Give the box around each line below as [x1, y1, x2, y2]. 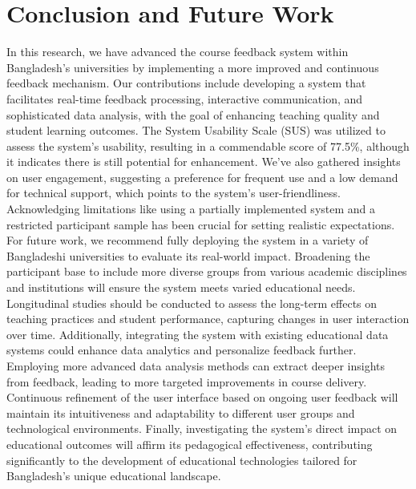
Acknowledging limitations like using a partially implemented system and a [6, 200, 376, 217]
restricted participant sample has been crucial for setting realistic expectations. [6, 216, 395, 232]
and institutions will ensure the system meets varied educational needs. [6, 279, 356, 296]
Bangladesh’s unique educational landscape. [6, 467, 221, 484]
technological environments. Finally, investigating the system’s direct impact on [6, 420, 398, 437]
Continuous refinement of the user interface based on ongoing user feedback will [6, 389, 398, 406]
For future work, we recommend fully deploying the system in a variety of [6, 232, 369, 249]
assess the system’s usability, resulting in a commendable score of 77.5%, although [6, 137, 410, 154]
